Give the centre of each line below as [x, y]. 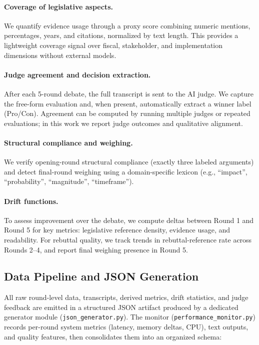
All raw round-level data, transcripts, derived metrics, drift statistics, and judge [126, 297]
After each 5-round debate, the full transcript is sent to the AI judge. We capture [129, 93]
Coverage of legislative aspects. [58, 6]
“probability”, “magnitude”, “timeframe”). [69, 181]
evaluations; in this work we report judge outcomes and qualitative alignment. [123, 123]
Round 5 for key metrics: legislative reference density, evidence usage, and [117, 230]
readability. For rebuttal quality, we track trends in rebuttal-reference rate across [128, 239]
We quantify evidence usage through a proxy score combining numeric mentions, [127, 25]
